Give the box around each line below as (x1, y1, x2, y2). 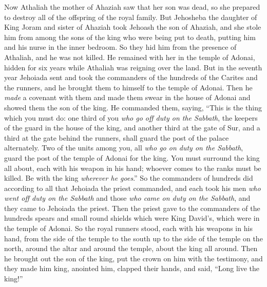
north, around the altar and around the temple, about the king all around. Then (4, 243, 258, 254)
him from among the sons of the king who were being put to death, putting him (4, 31, 256, 42)
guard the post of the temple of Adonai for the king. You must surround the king (4, 152, 260, 163)
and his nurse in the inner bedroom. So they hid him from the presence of (4, 42, 237, 52)
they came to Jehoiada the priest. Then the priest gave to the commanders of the (4, 202, 260, 213)
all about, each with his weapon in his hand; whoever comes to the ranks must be (4, 162, 261, 173)
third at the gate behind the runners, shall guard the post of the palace (4, 132, 229, 143)
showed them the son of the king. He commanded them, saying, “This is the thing (4, 102, 262, 112)
